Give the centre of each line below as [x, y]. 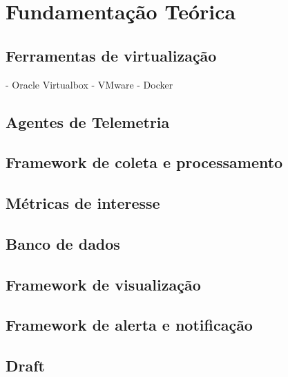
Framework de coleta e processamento [144, 162]
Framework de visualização [103, 284]
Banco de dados [63, 243]
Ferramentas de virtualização [111, 55]
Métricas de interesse [83, 203]
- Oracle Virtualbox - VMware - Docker [89, 84]
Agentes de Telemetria [88, 121]
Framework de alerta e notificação [129, 325]
